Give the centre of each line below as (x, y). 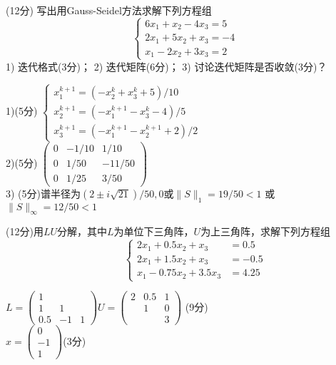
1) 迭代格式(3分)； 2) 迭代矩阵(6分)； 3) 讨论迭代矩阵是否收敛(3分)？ (167, 66)
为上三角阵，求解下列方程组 (266, 231)
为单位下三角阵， (154, 231)
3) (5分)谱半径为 (43, 193)
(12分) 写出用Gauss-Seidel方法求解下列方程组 (109, 10)
